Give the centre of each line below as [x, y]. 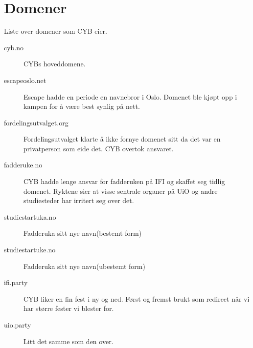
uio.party [18, 325]
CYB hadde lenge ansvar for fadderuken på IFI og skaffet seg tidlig [124, 181]
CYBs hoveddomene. [55, 64]
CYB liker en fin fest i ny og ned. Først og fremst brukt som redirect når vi [137, 298]
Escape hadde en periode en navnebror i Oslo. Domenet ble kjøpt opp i [130, 96]
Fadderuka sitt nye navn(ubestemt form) [84, 266]
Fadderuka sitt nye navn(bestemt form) [83, 233]
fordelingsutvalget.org [36, 122]
